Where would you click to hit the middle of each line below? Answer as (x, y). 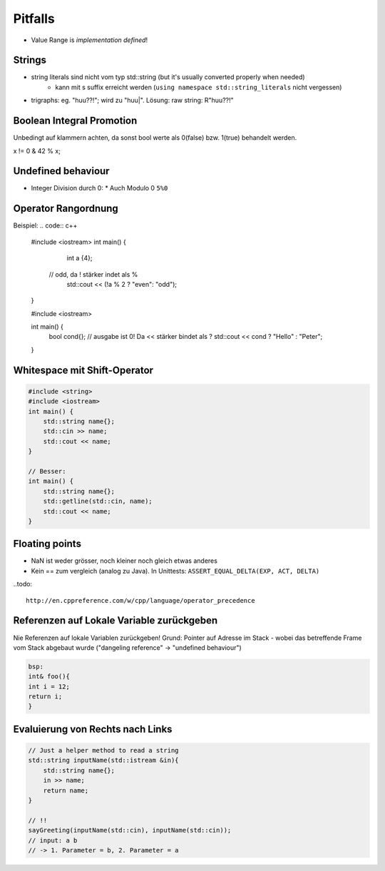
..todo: (22, 584)
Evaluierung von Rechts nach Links (93, 729)
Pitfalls (34, 19)
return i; (45, 697)
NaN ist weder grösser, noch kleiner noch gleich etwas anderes (124, 561)
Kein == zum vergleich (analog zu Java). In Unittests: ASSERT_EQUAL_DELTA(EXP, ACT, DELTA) (175, 571)
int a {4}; (79, 258)
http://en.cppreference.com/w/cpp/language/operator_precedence (141, 600)
